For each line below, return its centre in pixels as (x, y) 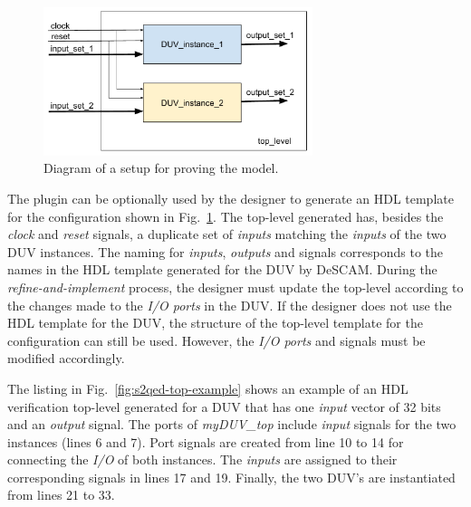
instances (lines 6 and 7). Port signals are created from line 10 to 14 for (206, 441)
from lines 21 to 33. (61, 495)
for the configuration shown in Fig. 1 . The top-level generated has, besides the (226, 216)
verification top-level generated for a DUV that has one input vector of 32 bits (224, 406)
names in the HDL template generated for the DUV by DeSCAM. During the (222, 269)
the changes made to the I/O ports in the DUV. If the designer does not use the (230, 305)
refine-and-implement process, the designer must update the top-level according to (235, 287)
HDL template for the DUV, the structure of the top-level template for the (215, 323)
